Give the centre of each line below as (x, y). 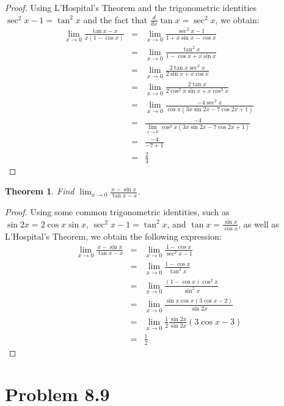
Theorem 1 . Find (40, 191)
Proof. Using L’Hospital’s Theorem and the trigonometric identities (131, 7)
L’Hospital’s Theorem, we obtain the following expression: (113, 236)
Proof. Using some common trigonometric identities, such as (117, 212)
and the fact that (115, 19)
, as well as (259, 223)
